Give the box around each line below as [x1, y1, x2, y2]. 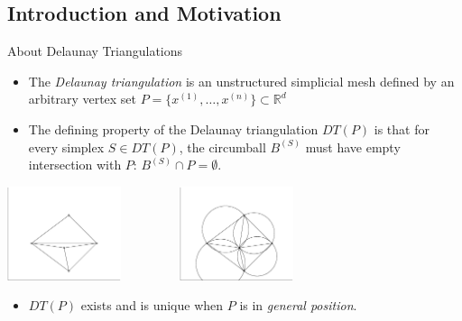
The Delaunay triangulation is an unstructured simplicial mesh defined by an [28, 71, 455, 90]
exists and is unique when [80, 296, 224, 315]
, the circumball [179, 137, 266, 156]
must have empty [305, 137, 401, 156]
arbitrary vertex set [28, 89, 137, 108]
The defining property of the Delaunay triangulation [28, 119, 319, 138]
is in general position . [239, 296, 357, 315]
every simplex [28, 137, 105, 156]
